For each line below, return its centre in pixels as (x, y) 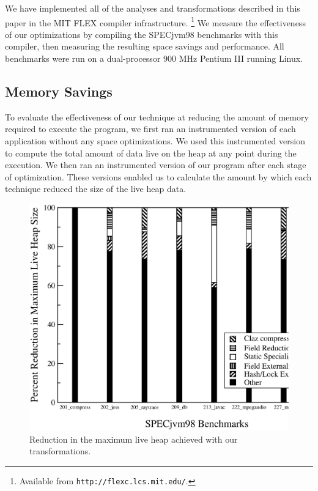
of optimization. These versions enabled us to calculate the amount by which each (158, 176)
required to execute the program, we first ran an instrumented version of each (150, 129)
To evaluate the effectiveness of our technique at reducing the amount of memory (157, 116)
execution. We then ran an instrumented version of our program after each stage (156, 165)
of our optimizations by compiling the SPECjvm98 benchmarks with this (142, 34)
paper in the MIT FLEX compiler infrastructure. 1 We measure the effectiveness (155, 21)
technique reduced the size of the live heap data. (96, 189)
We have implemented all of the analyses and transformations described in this (153, 8)
